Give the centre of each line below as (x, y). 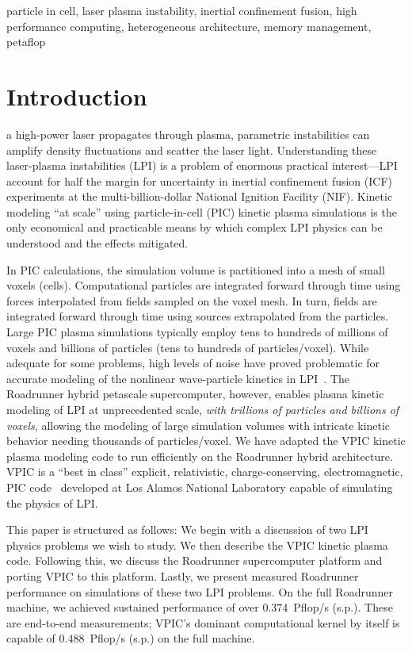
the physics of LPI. (52, 502)
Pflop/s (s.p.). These (343, 607)
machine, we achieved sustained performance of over (133, 607)
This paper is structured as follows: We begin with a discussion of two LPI (187, 529)
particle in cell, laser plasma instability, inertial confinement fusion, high (182, 10)
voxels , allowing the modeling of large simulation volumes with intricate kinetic (198, 425)
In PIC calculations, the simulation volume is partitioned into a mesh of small (196, 269)
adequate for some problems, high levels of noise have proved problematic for (193, 363)
